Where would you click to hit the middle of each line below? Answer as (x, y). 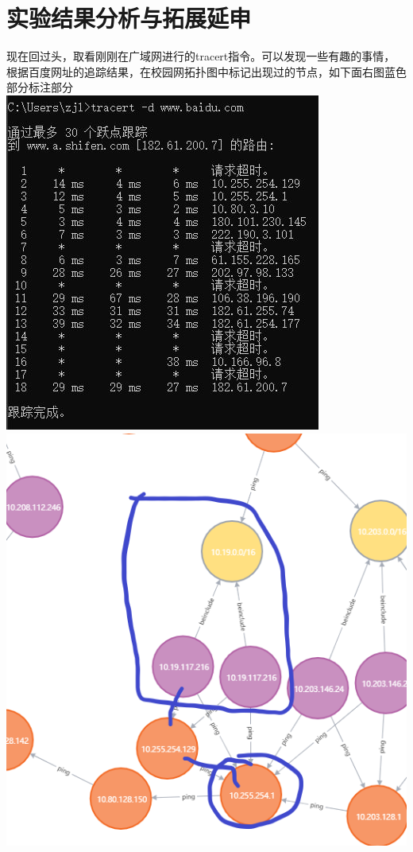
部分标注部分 (40, 87)
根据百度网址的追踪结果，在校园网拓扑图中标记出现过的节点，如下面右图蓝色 (206, 71)
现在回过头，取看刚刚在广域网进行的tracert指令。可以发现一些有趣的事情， (201, 56)
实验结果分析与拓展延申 (129, 18)
